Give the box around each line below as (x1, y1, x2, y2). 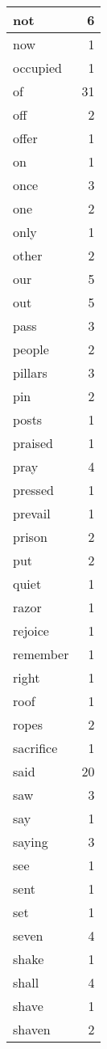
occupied (13, 58, 62, 77)
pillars (13, 363, 47, 382)
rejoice (13, 621, 49, 640)
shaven (13, 1020, 51, 1038)
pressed (13, 480, 54, 499)
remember (13, 645, 69, 663)
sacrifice (13, 738, 58, 757)
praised (13, 434, 53, 452)
